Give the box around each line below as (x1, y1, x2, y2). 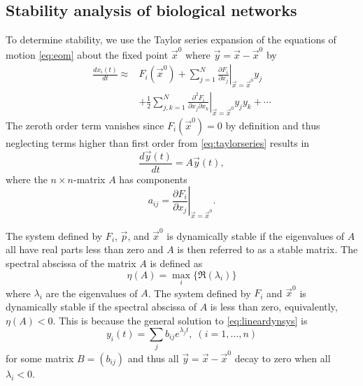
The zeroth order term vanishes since (6, 117, 164, 132)
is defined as (150, 255, 203, 270)
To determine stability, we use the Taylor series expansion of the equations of (6, 32, 336, 47)
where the (6, 171, 48, 186)
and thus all (127, 350, 179, 365)
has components (119, 171, 187, 186)
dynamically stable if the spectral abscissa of (6, 299, 197, 314)
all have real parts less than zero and (6, 242, 164, 257)
